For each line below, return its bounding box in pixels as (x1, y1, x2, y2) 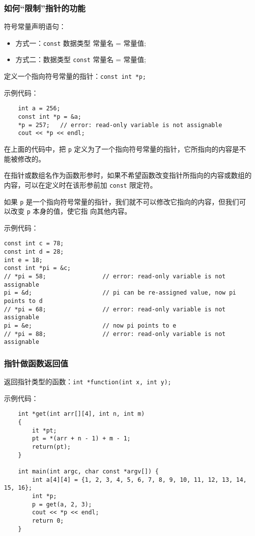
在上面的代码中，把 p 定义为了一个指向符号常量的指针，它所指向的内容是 (4, 144, 239, 154)
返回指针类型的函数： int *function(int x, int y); (4, 376, 171, 387)
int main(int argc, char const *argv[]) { (18, 468, 159, 475)
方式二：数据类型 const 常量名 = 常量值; (15, 54, 146, 65)
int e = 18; (4, 256, 43, 264)
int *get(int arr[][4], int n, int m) (18, 410, 145, 418)
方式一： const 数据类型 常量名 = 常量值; (15, 37, 146, 48)
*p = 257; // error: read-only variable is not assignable (18, 121, 222, 129)
